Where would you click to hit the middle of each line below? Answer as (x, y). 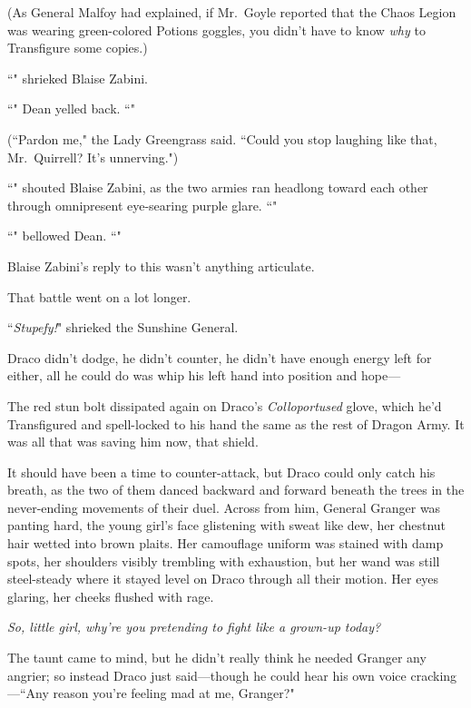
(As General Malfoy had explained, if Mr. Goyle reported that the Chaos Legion (232, 12)
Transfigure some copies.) (78, 48)
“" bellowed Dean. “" (64, 236)
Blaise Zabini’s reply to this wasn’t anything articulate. (161, 265)
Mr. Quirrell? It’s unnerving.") (93, 157)
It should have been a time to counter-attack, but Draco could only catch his (221, 472)
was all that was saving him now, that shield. (133, 442)
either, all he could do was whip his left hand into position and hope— (204, 375)
